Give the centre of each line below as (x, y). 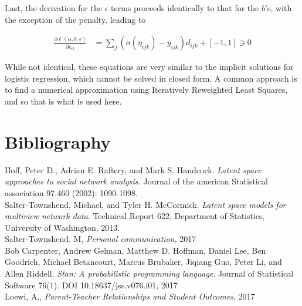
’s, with (278, 8)
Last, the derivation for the (54, 8)
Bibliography (58, 141)
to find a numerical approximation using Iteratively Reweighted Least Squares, (146, 90)
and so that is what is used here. (63, 101)
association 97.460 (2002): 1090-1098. (71, 192)
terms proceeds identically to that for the (185, 8)
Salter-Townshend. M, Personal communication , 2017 (101, 239)
